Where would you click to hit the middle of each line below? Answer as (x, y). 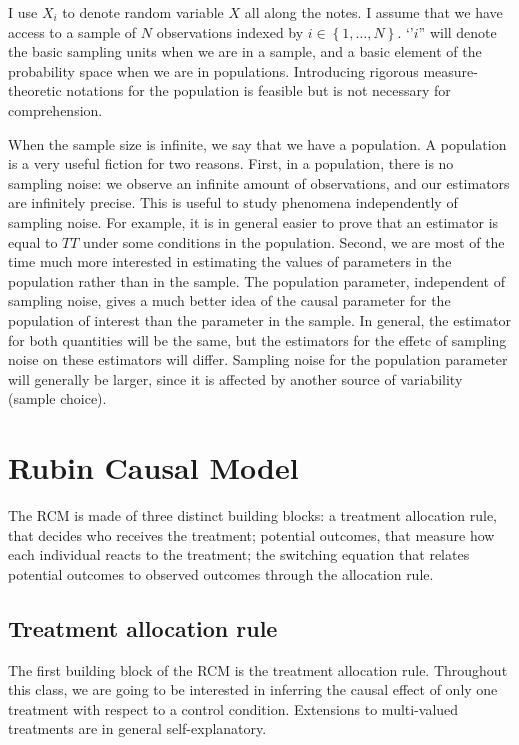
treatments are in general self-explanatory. (137, 728)
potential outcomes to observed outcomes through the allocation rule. (221, 573)
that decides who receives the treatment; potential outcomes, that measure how (251, 534)
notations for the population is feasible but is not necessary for (258, 90)
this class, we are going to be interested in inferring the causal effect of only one (253, 689)
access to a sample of (72, 31)
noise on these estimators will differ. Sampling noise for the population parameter (258, 359)
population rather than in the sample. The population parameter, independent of (256, 280)
